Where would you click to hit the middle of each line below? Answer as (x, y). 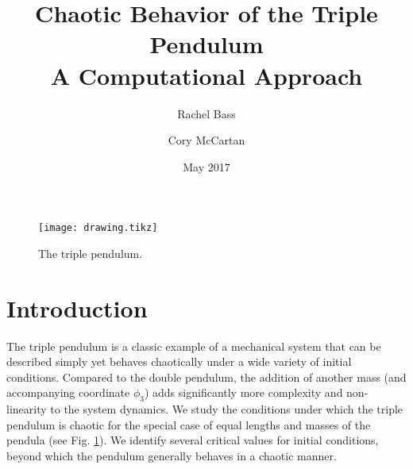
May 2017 (206, 166)
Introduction (77, 308)
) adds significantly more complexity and (243, 392)
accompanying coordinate (68, 392)
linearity (27, 409)
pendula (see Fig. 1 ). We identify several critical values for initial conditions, (193, 440)
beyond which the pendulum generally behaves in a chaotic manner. (172, 456)
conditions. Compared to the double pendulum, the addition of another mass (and (206, 377)
